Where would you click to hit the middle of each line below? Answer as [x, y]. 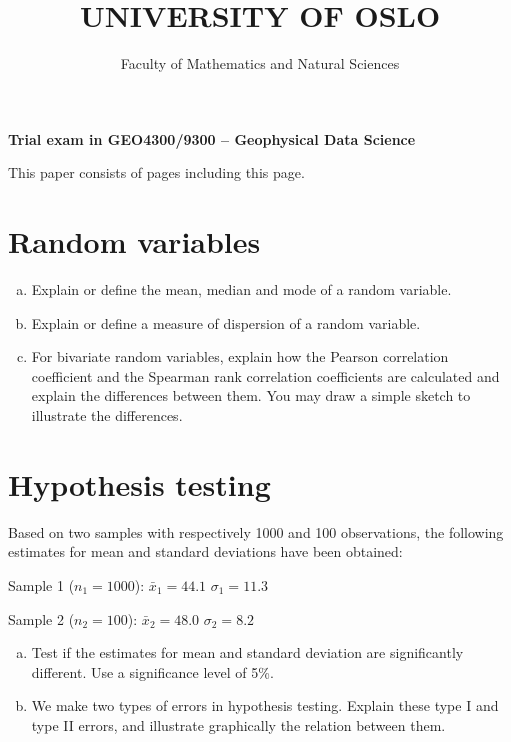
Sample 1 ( [41, 584]
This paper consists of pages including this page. [156, 172]
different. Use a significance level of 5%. [152, 671]
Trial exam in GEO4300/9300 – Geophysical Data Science [212, 138]
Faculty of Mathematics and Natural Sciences [260, 63]
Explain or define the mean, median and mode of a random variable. [241, 289]
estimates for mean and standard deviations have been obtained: [205, 551]
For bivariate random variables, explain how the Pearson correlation [240, 356]
